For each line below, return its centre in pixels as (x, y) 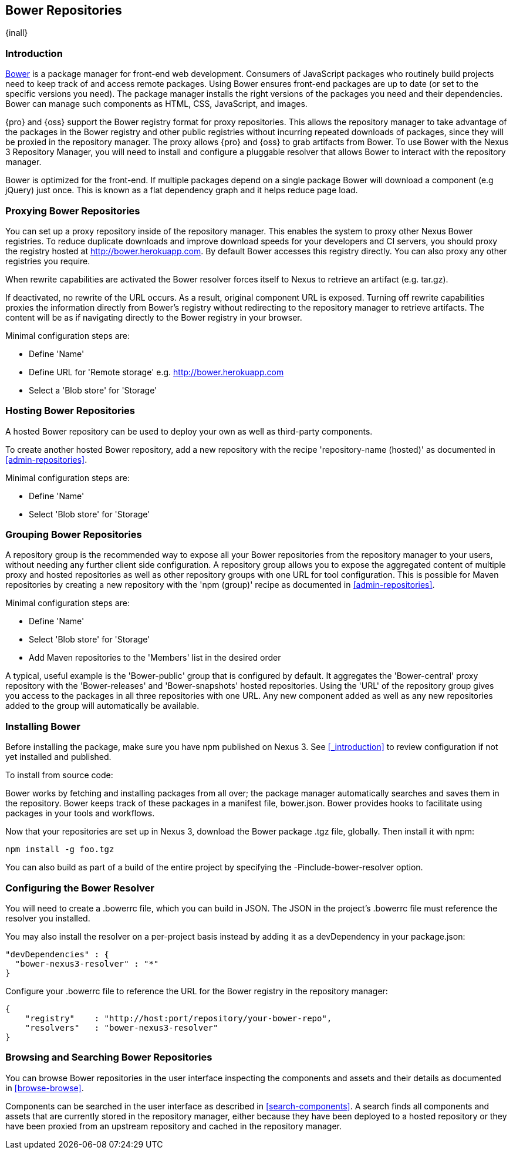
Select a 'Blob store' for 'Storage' (93, 390)
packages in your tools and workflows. (80, 813)
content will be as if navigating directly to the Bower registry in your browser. (154, 317)
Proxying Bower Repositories (73, 211)
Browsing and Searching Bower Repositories (109, 1057)
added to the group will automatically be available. (102, 706)
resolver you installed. (48, 918)
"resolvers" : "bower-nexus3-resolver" (122, 1027)
